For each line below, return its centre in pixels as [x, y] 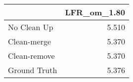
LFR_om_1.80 [95, 12]
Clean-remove [31, 56]
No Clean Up [31, 27]
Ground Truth [33, 70]
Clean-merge [30, 41]
